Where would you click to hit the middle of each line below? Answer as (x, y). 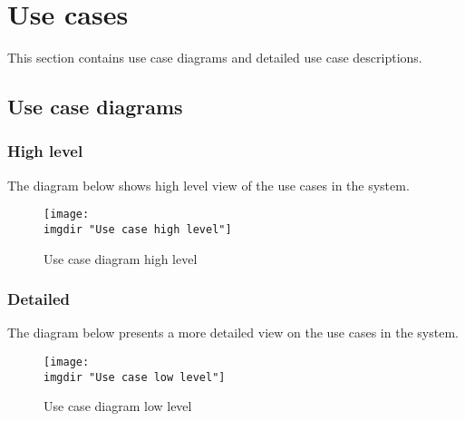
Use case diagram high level (121, 258)
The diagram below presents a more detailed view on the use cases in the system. (233, 333)
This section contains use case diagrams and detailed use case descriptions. (215, 58)
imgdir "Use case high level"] (138, 229)
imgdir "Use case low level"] (135, 377)
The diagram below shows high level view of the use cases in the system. (208, 185)
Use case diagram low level (118, 406)
